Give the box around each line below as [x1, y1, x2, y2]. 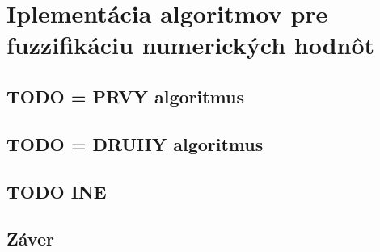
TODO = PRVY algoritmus [6, 83, 244, 108]
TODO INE [6, 178, 107, 204]
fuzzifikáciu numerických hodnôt [6, 28, 375, 61]
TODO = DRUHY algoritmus [6, 131, 264, 156]
